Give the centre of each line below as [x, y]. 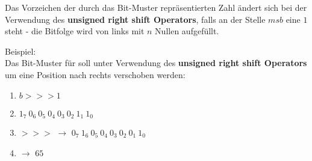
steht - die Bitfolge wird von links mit [75, 31]
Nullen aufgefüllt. [187, 31]
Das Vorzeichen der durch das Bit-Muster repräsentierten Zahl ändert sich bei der [156, 7]
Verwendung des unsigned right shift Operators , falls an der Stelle [135, 19]
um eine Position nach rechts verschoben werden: [95, 74]
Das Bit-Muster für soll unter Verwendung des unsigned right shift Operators [156, 63]
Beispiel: [20, 51]
